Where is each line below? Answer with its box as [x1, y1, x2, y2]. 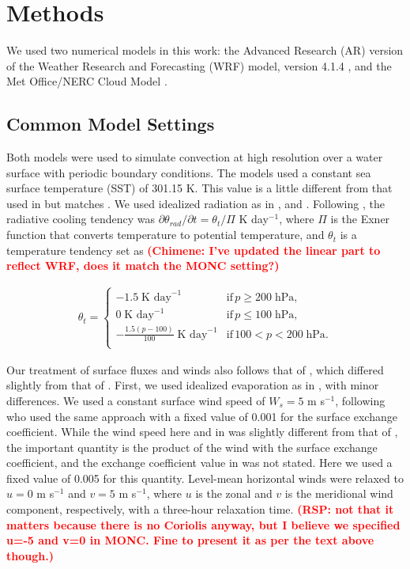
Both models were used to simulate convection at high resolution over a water [6, 149, 383, 165]
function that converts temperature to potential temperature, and [6, 226, 325, 243]
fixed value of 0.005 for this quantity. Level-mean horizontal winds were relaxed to [6, 469, 404, 486]
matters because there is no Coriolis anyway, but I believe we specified [6, 516, 401, 533]
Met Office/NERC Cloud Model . [6, 73, 167, 89]
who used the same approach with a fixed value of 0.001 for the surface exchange [6, 408, 397, 424]
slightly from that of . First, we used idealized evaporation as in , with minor [6, 377, 379, 393]
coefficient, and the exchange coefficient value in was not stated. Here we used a [6, 454, 393, 471]
